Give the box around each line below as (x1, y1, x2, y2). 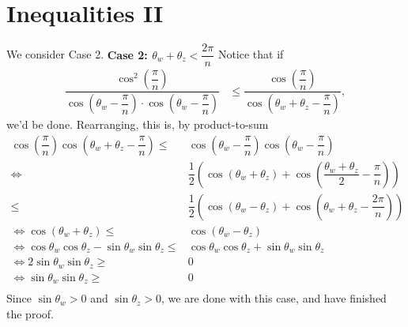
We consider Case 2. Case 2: (6, 46, 148, 62)
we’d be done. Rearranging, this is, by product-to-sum (6, 116, 269, 133)
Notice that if (217, 46, 284, 62)
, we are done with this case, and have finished (161, 290, 387, 306)
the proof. (6, 305, 54, 321)
